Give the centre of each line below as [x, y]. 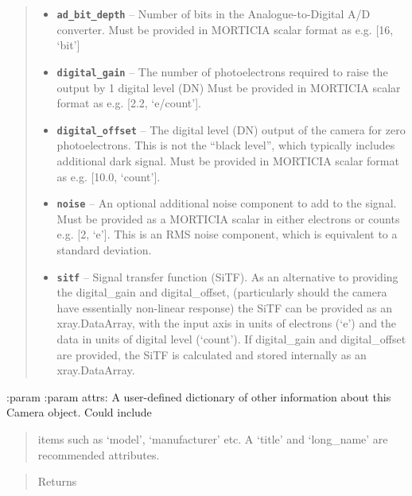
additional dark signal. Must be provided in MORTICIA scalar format [228, 160]
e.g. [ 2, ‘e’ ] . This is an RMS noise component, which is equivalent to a [227, 234]
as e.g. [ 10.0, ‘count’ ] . [109, 176]
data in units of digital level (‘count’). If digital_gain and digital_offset [231, 339]
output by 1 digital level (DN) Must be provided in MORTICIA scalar [229, 87]
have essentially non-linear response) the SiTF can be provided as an [225, 307]
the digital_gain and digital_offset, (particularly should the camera [222, 292]
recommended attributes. [99, 454]
